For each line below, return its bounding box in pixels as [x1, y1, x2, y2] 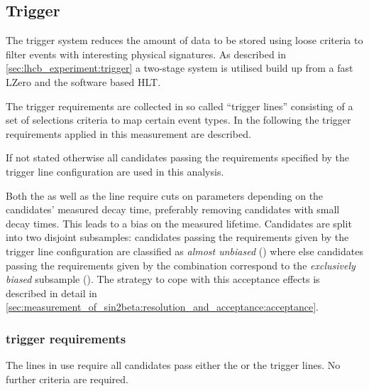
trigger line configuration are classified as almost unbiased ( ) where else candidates [6, 243, 363, 258]
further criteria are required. [6, 371, 128, 386]
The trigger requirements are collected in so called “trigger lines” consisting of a [6, 98, 353, 113]
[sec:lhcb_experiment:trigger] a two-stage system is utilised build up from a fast [6, 60, 353, 75]
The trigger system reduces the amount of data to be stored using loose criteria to [6, 33, 363, 48]
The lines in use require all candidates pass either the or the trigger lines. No [6, 358, 341, 373]
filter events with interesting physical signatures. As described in [6, 46, 287, 61]
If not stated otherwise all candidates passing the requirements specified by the [6, 150, 350, 165]
